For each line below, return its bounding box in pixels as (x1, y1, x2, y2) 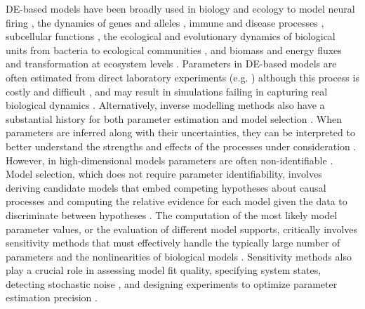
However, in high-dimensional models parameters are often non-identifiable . (6, 152, 333, 167)
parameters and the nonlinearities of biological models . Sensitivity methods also (6, 249, 352, 263)
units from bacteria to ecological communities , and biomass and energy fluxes (6, 42, 342, 57)
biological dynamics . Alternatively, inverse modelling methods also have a (6, 98, 325, 112)
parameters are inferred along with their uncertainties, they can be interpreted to (6, 125, 355, 140)
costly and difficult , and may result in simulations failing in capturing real (6, 84, 328, 98)
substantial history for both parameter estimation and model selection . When (6, 111, 342, 126)
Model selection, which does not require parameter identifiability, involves (6, 166, 322, 181)
